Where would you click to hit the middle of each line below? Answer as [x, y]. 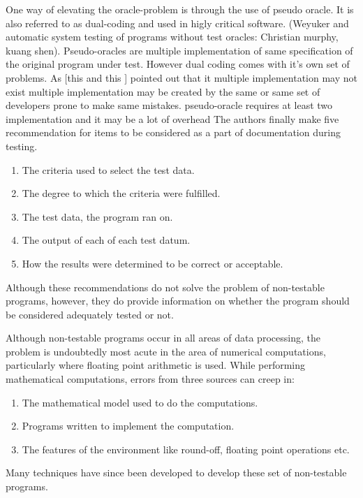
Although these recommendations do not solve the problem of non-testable [165, 287]
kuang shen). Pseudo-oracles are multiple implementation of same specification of [179, 50]
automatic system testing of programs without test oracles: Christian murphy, [172, 37]
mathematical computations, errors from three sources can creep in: [150, 379]
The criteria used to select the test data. [108, 169]
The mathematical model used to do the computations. [140, 402]
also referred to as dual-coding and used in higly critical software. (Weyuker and [177, 23]
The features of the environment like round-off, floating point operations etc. [186, 449]
